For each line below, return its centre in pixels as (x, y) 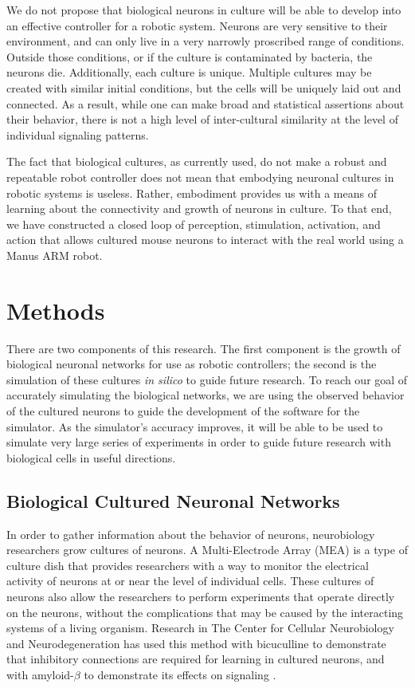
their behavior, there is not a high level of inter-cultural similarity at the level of (202, 119)
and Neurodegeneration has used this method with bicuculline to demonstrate (196, 643)
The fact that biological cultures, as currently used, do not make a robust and (197, 161)
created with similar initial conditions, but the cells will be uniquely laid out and (204, 87)
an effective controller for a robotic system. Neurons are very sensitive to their (197, 25)
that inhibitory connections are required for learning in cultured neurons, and (196, 659)
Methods (56, 310)
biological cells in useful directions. (91, 457)
